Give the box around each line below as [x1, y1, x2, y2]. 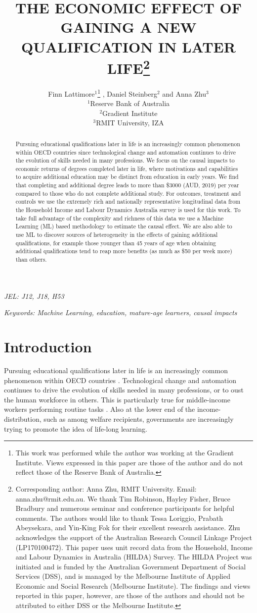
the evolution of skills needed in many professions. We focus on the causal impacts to [15, 156, 235, 165]
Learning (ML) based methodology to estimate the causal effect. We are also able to [15, 222, 232, 230]
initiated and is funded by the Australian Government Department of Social [15, 561, 246, 571]
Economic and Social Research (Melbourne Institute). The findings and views [15, 580, 251, 591]
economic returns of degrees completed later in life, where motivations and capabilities [15, 164, 238, 172]
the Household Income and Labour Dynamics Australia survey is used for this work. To [15, 206, 241, 214]
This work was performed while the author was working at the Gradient [15, 447, 234, 458]
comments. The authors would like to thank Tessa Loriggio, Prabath [15, 512, 223, 523]
